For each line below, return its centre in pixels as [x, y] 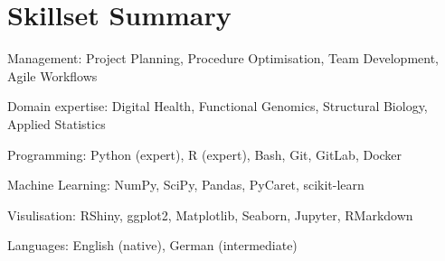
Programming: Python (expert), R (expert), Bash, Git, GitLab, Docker [205, 154]
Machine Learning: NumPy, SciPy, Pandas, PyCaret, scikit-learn [186, 185]
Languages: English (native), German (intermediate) [152, 245]
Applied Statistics [57, 123]
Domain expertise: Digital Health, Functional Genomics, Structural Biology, [218, 106]
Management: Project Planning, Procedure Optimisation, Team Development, [223, 58]
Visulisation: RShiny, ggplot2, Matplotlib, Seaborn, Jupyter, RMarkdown [210, 214]
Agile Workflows [52, 75]
